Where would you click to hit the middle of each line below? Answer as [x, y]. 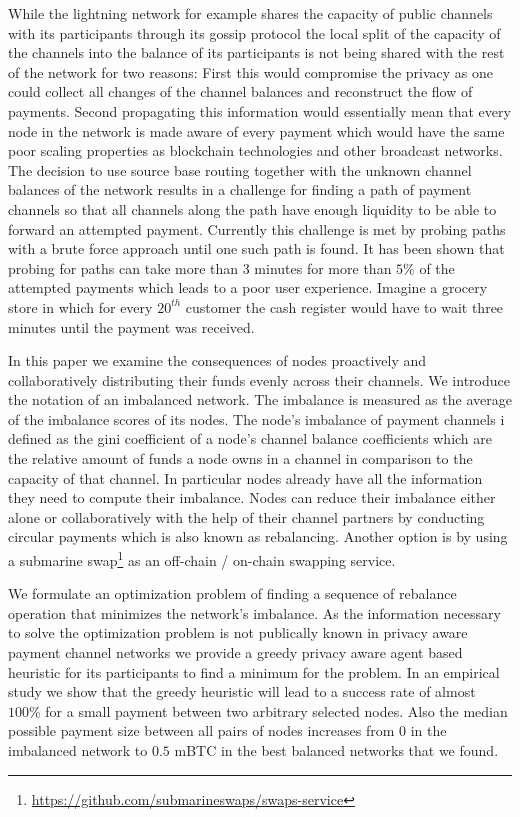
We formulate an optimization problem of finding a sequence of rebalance [232, 593]
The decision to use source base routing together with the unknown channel [240, 169]
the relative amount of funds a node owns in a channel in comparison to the [240, 458]
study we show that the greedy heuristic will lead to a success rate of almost [242, 691]
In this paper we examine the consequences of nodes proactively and [217, 360]
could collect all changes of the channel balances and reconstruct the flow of [240, 91]
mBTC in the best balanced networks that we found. [336, 750]
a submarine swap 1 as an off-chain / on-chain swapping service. [202, 558]
